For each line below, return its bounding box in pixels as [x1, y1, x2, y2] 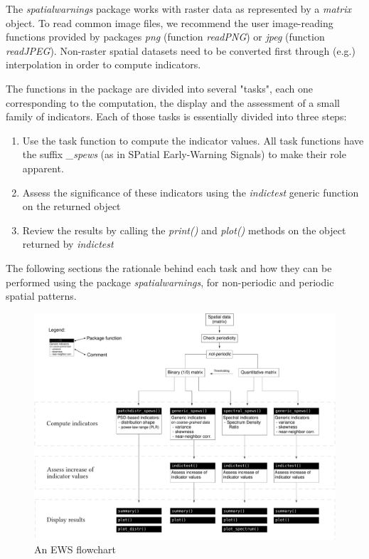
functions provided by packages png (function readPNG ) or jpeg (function [6, 29, 325, 44]
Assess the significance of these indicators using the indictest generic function [22, 184, 359, 199]
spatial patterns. [6, 288, 77, 303]
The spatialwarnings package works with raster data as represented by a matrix [6, 1, 351, 16]
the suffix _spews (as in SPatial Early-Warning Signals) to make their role [22, 147, 346, 162]
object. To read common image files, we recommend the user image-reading [6, 15, 333, 30]
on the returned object [22, 199, 121, 214]
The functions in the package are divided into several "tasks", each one [6, 80, 313, 95]
